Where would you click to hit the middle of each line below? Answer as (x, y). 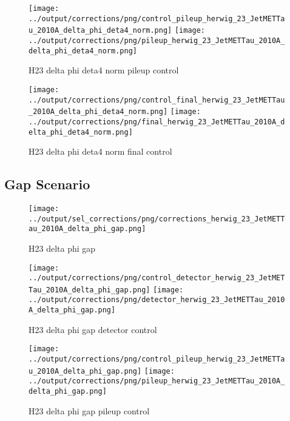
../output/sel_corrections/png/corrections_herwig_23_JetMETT (157, 219)
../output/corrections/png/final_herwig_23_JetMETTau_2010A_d (157, 122)
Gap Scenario (47, 184)
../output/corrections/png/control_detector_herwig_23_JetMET (157, 278)
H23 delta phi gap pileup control (89, 410)
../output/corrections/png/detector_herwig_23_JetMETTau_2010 (157, 300)
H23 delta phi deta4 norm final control (100, 151)
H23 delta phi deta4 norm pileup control (104, 70)
